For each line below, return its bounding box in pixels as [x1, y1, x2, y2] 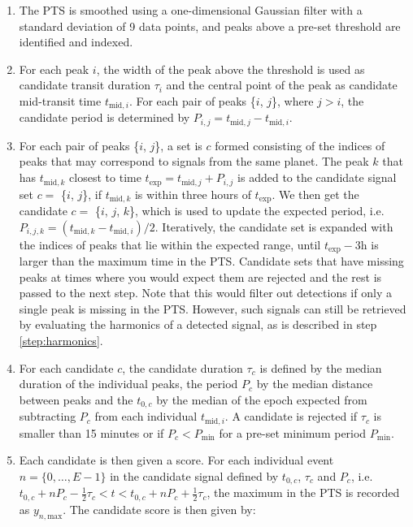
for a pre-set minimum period [219, 424, 367, 441]
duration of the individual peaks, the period [19, 375, 238, 392]
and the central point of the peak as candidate [166, 76, 398, 93]
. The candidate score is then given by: [63, 500, 256, 517]
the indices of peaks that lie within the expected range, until [19, 235, 321, 253]
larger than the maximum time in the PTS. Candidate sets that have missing [19, 253, 404, 270]
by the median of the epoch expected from [156, 391, 367, 408]
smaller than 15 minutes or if [19, 424, 164, 441]
